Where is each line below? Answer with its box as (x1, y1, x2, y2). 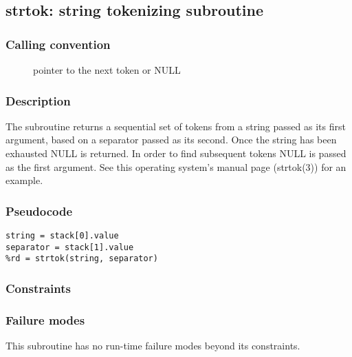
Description (5, 92, 71, 109)
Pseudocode (5, 202, 73, 219)
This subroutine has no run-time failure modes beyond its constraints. (5, 338, 300, 353)
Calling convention (5, 35, 111, 52)
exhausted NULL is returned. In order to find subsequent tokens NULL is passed (5, 146, 346, 160)
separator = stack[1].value (5, 242, 134, 252)
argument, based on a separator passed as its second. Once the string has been (5, 132, 337, 147)
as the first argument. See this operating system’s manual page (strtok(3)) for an (5, 159, 346, 174)
